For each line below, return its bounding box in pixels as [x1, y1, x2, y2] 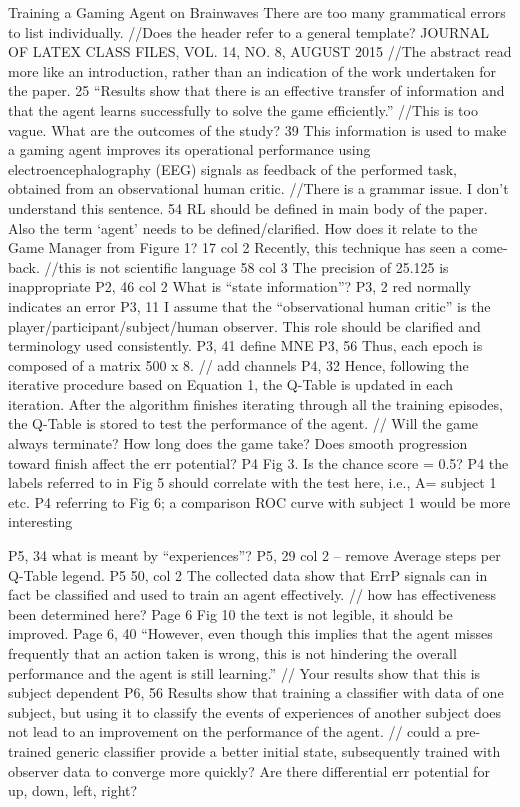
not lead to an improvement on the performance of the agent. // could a [8, 721, 452, 742]
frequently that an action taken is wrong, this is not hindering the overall [8, 643, 457, 663]
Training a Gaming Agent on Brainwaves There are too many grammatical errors [8, 2, 506, 22]
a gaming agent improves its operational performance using [8, 139, 371, 160]
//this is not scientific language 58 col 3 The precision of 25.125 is [44, 256, 449, 277]
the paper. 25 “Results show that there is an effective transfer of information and [8, 80, 505, 101]
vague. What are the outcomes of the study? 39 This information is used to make [8, 119, 507, 140]
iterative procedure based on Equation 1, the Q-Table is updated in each [8, 374, 453, 395]
